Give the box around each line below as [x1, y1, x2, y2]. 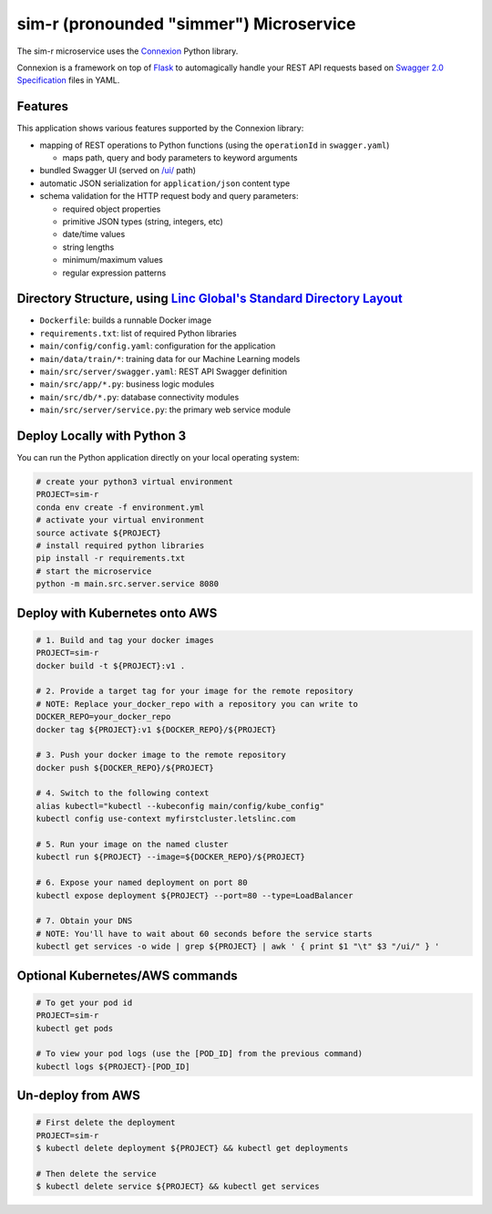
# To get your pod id [36, 997, 133, 1008]
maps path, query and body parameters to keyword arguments [62, 152, 298, 163]
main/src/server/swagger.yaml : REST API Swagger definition [39, 366, 288, 377]
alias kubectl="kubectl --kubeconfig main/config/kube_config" [36, 801, 325, 811]
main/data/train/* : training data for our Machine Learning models [39, 353, 301, 364]
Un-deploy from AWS [16, 1088, 141, 1104]
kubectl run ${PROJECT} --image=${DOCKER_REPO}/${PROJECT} [36, 852, 305, 862]
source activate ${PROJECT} [36, 527, 161, 538]
